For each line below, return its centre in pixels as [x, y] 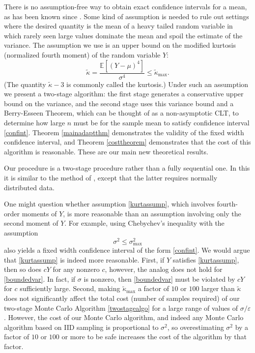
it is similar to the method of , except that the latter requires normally [111, 177]
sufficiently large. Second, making [70, 288]
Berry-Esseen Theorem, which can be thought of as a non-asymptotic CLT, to [121, 113]
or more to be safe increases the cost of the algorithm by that [154, 337]
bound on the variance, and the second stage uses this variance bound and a [119, 103]
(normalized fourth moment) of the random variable [82, 54]
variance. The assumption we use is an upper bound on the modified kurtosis [120, 45]
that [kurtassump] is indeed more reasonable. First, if [84, 259]
